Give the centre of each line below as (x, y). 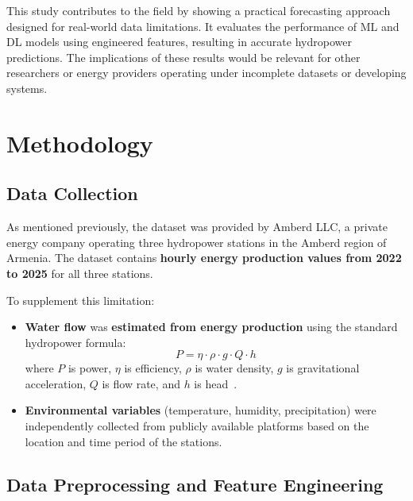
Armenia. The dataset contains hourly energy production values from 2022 (204, 258)
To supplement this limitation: (81, 300)
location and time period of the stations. (124, 441)
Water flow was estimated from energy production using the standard (211, 327)
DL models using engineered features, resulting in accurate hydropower (179, 42)
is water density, (234, 368)
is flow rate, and (141, 383)
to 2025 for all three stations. (80, 273)
